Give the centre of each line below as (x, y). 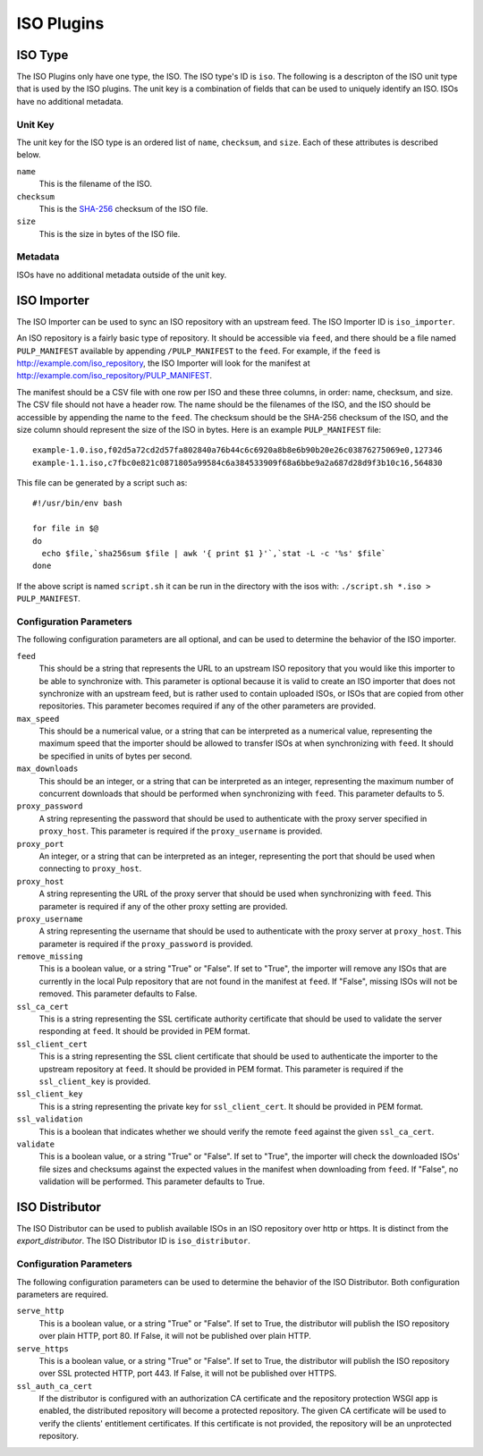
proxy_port (40, 844)
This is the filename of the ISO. (95, 184)
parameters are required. (63, 1294)
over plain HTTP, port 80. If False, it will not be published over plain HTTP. (175, 1336)
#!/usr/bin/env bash (77, 504)
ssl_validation (50, 1119)
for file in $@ (66, 529)
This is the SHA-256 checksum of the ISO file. (123, 208)
